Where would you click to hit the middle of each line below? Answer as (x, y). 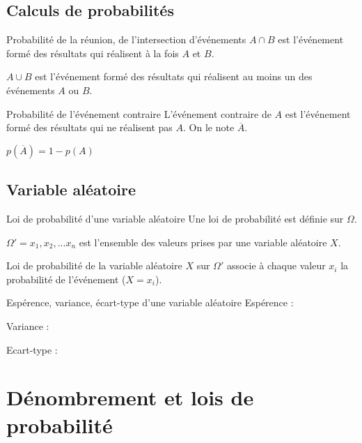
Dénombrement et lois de (130, 397)
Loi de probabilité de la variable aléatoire (94, 265)
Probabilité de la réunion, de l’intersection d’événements (126, 39)
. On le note (209, 127)
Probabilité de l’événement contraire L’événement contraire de (139, 113)
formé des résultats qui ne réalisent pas (89, 127)
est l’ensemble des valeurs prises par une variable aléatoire (203, 242)
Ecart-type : (32, 349)
